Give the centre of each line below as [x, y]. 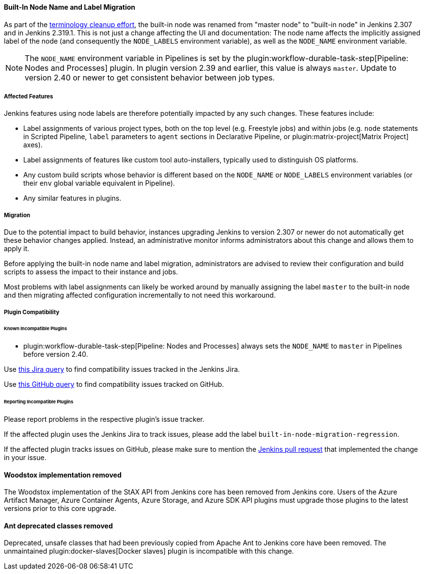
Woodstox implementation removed [63, 475]
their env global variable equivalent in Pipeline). [99, 183]
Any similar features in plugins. [72, 198]
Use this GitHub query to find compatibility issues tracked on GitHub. [114, 384]
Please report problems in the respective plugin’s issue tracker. [104, 419]
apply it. [17, 249]
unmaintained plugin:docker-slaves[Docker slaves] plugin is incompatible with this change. [149, 551]
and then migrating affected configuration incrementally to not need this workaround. [140, 295]
